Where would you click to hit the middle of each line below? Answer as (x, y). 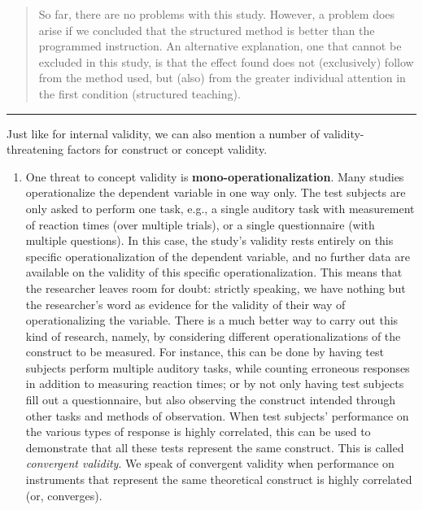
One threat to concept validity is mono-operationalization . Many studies (215, 176)
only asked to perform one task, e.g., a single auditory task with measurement (220, 208)
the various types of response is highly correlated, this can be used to (198, 432)
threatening (35, 149)
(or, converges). (64, 495)
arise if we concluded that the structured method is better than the (207, 30)
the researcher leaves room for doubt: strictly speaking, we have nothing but (216, 288)
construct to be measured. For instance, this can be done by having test (205, 352)
